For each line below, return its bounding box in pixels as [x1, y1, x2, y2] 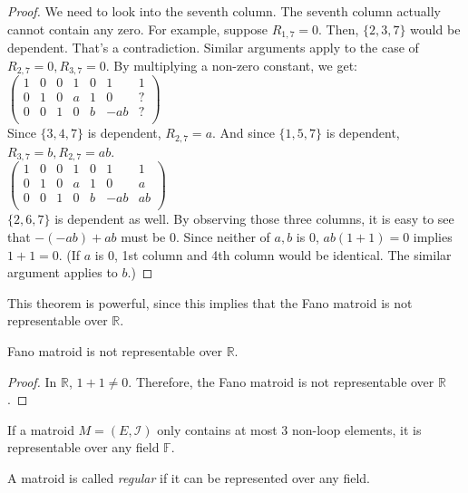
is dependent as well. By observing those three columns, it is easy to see [54, 209, 454, 228]
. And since [212, 123, 275, 142]
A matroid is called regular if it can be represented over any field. [7, 468, 370, 487]
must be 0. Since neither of [121, 227, 270, 246]
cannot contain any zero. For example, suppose [7, 19, 268, 38]
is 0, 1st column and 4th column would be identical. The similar [94, 245, 452, 264]
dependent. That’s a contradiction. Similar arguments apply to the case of [7, 38, 419, 57]
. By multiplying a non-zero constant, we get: [105, 55, 357, 74]
